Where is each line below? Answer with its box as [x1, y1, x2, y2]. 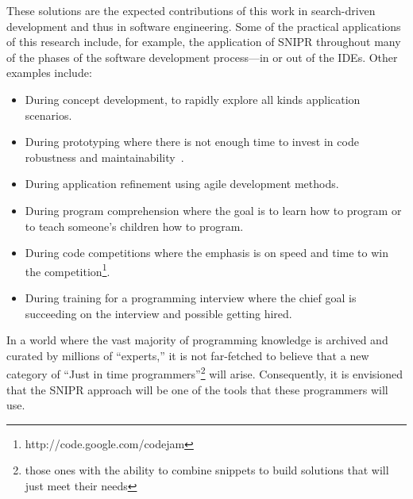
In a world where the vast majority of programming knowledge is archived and [6, 332, 388, 348]
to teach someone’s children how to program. [25, 217, 244, 234]
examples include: [6, 64, 92, 81]
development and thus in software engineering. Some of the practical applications [6, 17, 401, 34]
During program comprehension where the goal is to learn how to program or [25, 202, 402, 218]
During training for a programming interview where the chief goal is [25, 289, 357, 305]
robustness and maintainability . [25, 148, 184, 165]
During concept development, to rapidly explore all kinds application [25, 90, 361, 107]
